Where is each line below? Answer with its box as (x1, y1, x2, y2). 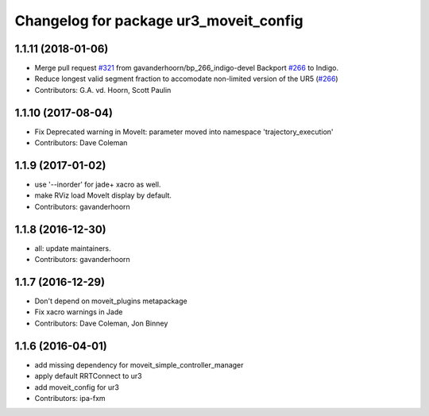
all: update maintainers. (34, 243, 111, 253)
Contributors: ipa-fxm (34, 393, 106, 403)
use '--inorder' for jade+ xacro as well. (34, 179, 161, 190)
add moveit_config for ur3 (34, 382, 119, 392)
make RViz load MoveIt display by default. (34, 191, 172, 200)
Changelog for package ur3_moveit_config (14, 12, 303, 29)
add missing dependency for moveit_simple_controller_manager (34, 360, 244, 369)
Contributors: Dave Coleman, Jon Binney (34, 318, 168, 328)
